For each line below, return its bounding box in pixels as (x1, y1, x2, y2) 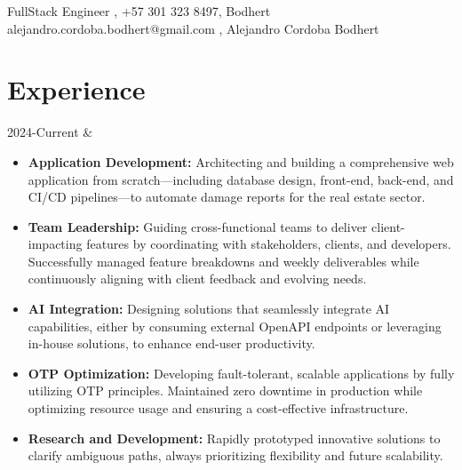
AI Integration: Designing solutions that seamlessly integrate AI (28, 299, 390, 318)
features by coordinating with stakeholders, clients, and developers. (86, 235, 451, 253)
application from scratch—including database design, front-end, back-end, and (28, 170, 454, 188)
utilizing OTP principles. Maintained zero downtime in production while (28, 381, 423, 400)
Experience (7, 71, 146, 108)
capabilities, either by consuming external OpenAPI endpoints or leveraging (28, 316, 442, 335)
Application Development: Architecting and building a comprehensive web (28, 152, 454, 171)
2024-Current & (7, 123, 93, 141)
